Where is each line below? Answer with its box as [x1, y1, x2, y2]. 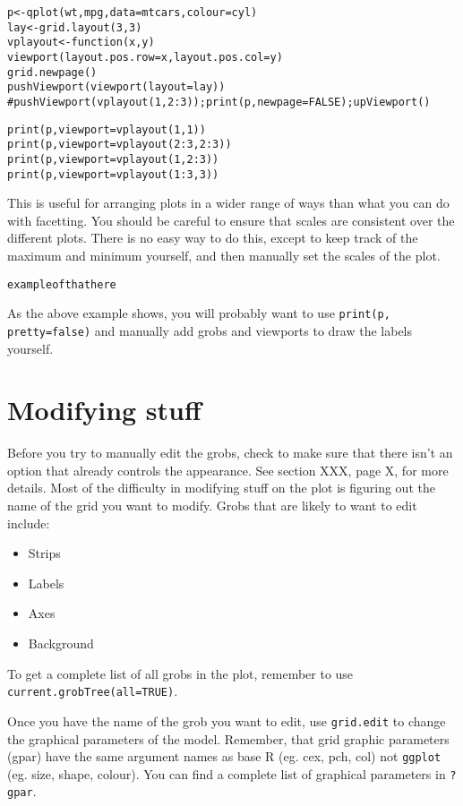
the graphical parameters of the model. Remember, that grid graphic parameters [7, 729, 450, 748]
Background [28, 634, 94, 653]
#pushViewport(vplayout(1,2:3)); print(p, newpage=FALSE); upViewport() [7, 95, 431, 108]
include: [7, 513, 50, 532]
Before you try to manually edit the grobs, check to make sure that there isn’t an [7, 443, 453, 462]
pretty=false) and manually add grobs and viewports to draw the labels [7, 321, 413, 339]
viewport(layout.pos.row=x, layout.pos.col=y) [7, 50, 283, 64]
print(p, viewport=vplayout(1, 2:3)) [7, 152, 219, 166]
